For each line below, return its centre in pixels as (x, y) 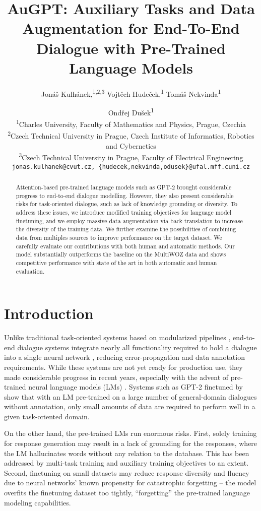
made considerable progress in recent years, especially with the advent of (116, 377)
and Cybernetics (131, 145)
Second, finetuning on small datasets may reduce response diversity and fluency (127, 472)
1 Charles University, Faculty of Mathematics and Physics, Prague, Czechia (131, 123)
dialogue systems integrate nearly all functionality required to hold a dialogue (137, 347)
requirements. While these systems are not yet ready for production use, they (123, 367)
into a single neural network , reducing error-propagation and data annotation (124, 357)
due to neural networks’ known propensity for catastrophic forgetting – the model (130, 483)
